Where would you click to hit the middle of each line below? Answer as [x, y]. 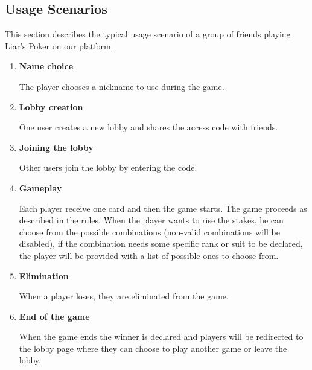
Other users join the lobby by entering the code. [108, 167]
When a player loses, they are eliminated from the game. [124, 296]
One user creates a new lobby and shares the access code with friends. [148, 127]
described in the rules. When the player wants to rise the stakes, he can [151, 220]
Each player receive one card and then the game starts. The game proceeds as [163, 208]
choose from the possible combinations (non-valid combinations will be [149, 231]
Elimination [44, 276]
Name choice [46, 66]
